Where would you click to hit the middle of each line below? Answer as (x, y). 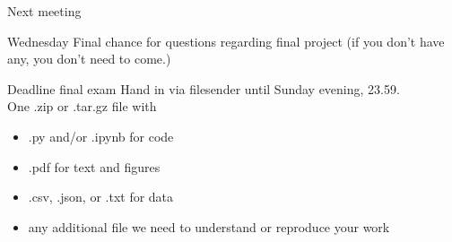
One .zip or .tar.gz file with (82, 106)
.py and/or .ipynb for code (101, 136)
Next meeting (44, 11)
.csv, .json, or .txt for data (101, 197)
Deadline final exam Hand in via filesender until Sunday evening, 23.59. (204, 88)
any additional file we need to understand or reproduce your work (209, 226)
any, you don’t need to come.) (89, 59)
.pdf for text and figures (94, 166)
